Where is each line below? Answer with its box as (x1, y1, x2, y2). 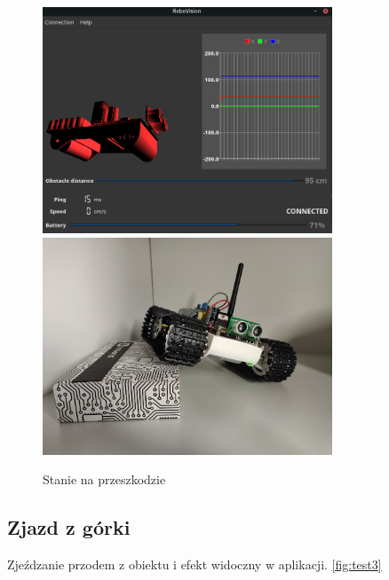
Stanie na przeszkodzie (43, 470, 166, 489)
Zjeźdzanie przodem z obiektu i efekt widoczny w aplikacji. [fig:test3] (7, 555, 382, 574)
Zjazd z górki (7, 513, 131, 541)
